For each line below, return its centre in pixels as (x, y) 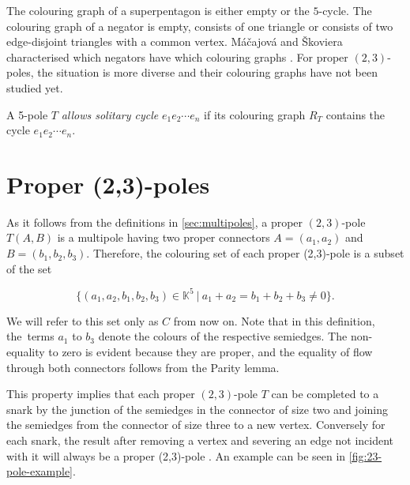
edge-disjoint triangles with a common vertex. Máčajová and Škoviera (175, 41)
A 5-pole (27, 114)
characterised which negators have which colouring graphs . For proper (177, 56)
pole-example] (39, 471)
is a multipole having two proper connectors (164, 237)
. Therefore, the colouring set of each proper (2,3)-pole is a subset (245, 253)
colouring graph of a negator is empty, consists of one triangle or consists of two (200, 26)
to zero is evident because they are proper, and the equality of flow (211, 351)
